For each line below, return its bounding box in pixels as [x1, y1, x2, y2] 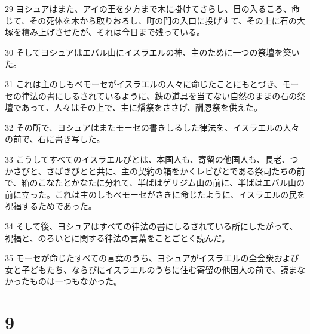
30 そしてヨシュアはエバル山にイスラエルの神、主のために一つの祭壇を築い [5, 45, 300, 58]
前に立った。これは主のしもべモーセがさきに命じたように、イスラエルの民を [5, 188, 306, 200]
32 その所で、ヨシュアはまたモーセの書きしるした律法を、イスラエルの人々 [5, 121, 300, 133]
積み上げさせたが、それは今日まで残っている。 [21, 26, 205, 38]
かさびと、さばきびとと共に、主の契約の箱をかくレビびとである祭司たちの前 [5, 164, 305, 177]
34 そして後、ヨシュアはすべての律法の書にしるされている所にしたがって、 [5, 219, 298, 232]
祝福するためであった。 [5, 200, 97, 212]
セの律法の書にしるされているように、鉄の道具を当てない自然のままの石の [5, 89, 297, 102]
